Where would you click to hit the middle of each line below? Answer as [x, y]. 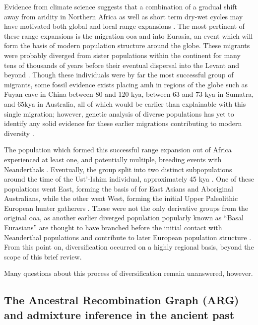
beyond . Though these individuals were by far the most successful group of [119, 75]
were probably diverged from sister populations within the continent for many [122, 55]
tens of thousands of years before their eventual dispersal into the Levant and [122, 65]
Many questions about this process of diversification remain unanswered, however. [129, 273]
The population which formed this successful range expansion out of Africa [118, 150]
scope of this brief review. [43, 256]
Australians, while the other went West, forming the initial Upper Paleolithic [121, 198]
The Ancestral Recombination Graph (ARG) [122, 300]
